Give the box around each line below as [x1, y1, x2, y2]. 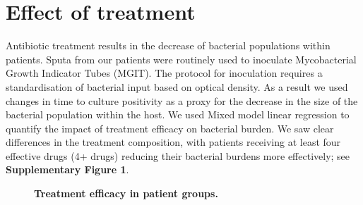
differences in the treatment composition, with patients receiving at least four [6, 135, 341, 149]
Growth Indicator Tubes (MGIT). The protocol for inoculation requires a [6, 66, 323, 80]
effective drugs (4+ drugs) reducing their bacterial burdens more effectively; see [6, 148, 350, 163]
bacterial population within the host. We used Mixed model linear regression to [6, 107, 350, 122]
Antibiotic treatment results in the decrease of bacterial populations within [6, 38, 331, 53]
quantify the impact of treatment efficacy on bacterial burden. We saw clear [6, 120, 334, 135]
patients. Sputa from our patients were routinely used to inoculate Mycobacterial [6, 51, 357, 66]
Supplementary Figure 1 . [6, 162, 129, 177]
